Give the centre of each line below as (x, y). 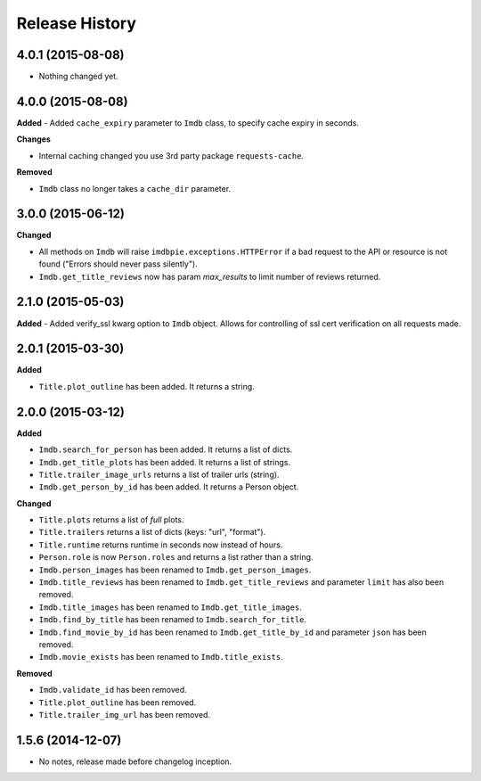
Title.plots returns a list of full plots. (111, 520)
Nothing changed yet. (79, 77)
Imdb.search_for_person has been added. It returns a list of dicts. (166, 449)
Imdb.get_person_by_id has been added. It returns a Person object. (169, 487)
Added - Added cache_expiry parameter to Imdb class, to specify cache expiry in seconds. (188, 123)
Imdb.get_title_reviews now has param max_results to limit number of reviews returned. (210, 276)
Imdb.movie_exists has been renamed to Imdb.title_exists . (161, 657)
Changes (33, 139)
